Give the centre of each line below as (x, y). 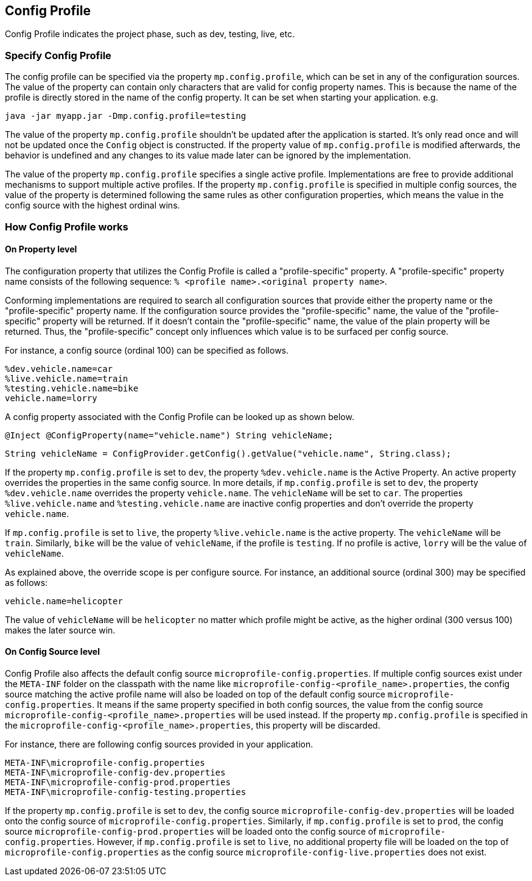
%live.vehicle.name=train (67, 378)
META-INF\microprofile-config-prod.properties (118, 782)
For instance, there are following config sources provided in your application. (159, 744)
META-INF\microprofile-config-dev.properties (115, 772)
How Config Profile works (67, 226)
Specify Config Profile (58, 55)
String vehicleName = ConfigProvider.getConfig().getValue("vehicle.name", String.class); (228, 453)
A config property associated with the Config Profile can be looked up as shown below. (180, 416)
